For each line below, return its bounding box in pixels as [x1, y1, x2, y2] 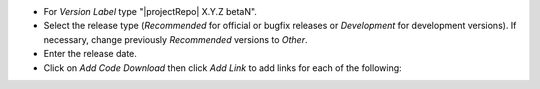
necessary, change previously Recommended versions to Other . [43, 33, 308, 45]
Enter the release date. [43, 48, 137, 60]
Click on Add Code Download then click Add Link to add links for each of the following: [43, 61, 402, 74]
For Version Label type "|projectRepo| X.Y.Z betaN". [43, 6, 257, 17]
